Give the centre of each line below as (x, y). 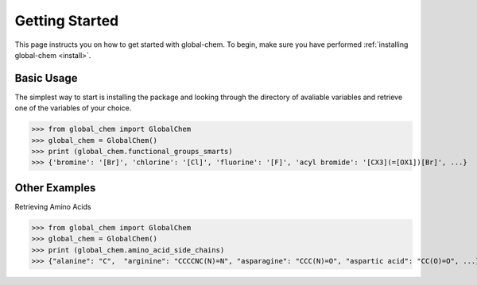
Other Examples (55, 188)
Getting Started (67, 21)
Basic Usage (46, 78)
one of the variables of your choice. (73, 108)
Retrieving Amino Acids (53, 206)
